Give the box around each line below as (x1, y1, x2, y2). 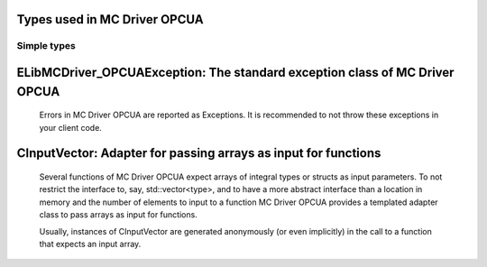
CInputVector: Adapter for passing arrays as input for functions (16, 145, 381, 161)
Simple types (16, 40, 76, 52)
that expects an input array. (39, 238, 142, 249)
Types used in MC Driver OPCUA (16, 12, 204, 27)
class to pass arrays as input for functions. (39, 209, 198, 220)
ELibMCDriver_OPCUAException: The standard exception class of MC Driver (16, 65, 455, 80)
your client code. (39, 122, 103, 133)
